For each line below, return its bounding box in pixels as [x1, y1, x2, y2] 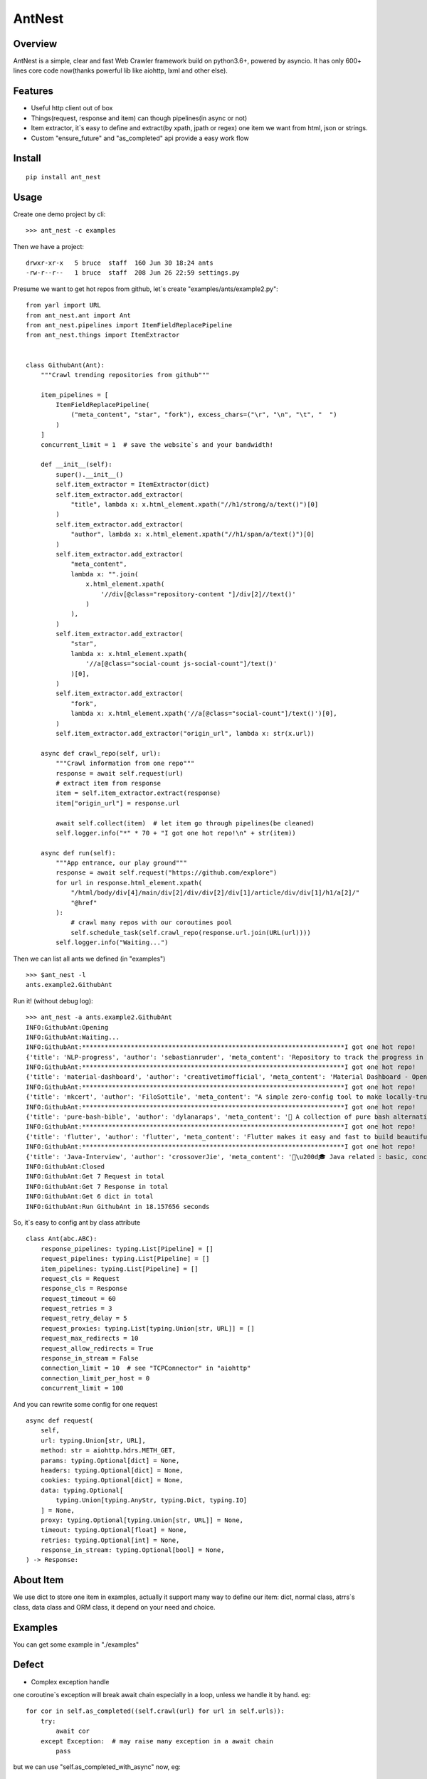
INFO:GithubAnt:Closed [26, 1163, 105, 1171]
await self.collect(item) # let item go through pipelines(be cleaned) [56, 819, 315, 827]
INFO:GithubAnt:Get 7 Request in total [26, 1173, 165, 1181]
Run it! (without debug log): [13, 996, 94, 1005]
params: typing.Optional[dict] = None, [40, 1456, 180, 1464]
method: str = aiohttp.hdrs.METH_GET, [40, 1447, 176, 1455]
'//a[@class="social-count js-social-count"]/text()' [85, 660, 278, 668]
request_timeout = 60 [40, 1294, 117, 1302]
